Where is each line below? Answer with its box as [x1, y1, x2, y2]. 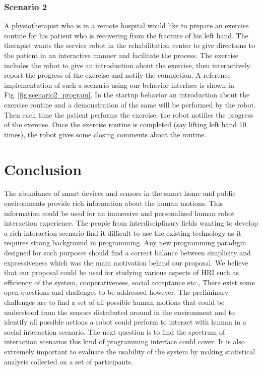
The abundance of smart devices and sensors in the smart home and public [4, 188, 236, 198]
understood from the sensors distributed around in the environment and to [4, 306, 235, 317]
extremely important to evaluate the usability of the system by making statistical [4, 346, 255, 356]
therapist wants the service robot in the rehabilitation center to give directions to [4, 40, 255, 50]
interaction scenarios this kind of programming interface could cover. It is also [4, 336, 245, 347]
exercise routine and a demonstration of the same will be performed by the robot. [4, 99, 256, 110]
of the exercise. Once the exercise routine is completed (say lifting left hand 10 [4, 119, 246, 130]
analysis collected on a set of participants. [4, 356, 133, 366]
